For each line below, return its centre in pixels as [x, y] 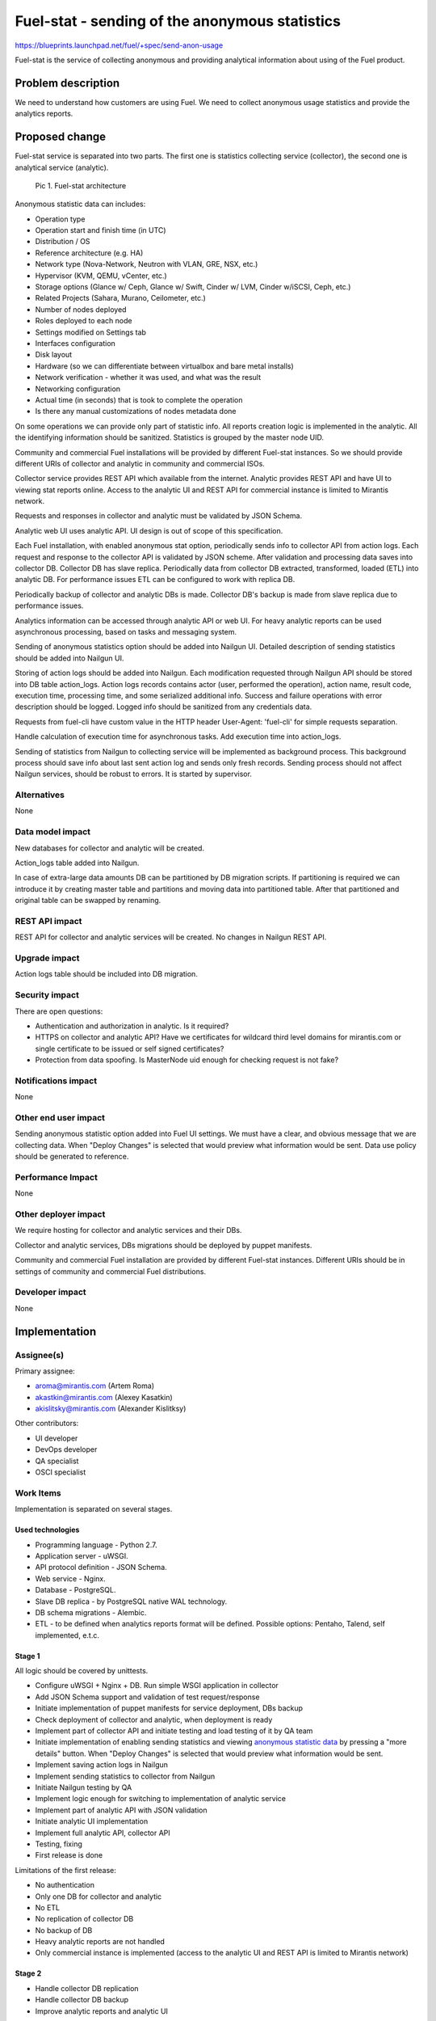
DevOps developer [66, 1449]
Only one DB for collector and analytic [99, 1897]
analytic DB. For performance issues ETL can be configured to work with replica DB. [155, 580]
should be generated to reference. [72, 1157]
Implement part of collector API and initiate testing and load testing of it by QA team [174, 1731]
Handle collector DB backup [82, 2000]
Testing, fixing [59, 1844]
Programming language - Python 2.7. [96, 1545]
